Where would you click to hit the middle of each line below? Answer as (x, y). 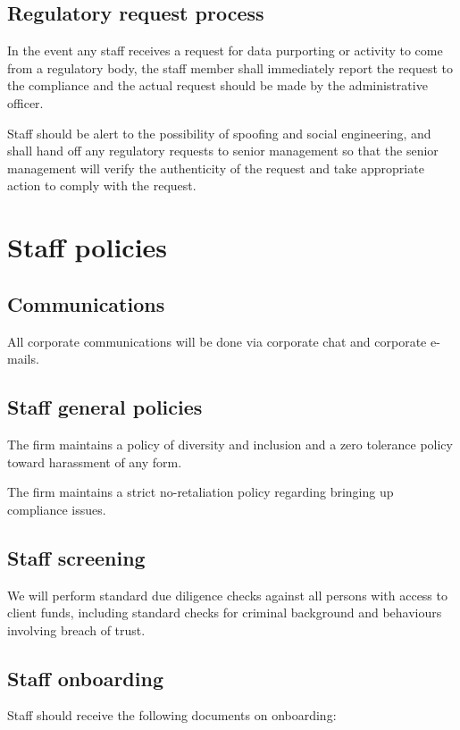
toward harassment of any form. (95, 461)
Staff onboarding (85, 678)
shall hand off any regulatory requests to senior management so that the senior (223, 151)
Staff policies (88, 247)
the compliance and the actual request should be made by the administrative (217, 85)
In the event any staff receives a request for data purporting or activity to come (225, 50)
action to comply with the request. (102, 185)
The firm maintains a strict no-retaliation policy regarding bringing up (201, 492)
